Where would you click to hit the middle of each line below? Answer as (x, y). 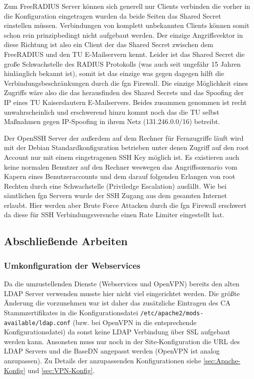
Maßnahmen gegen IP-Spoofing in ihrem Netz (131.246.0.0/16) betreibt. (112, 121)
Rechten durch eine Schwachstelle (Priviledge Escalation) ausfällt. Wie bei (115, 186)
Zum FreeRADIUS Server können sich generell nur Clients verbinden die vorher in (127, 6)
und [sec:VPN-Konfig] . (61, 370)
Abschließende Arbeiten (66, 241)
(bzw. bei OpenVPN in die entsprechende (135, 322)
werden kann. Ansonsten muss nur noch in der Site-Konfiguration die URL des (122, 341)
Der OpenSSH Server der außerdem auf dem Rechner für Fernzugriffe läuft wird (124, 138)
